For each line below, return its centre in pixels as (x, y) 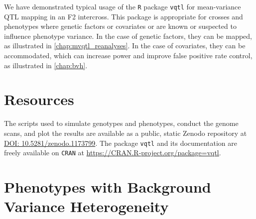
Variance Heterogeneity (86, 206)
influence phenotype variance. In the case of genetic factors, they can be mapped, (128, 36)
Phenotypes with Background (108, 187)
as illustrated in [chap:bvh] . (46, 65)
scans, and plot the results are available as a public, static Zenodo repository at (126, 133)
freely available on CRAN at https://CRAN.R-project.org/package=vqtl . (113, 153)
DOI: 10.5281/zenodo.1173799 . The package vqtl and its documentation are (121, 143)
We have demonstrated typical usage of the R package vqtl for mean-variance (123, 6)
